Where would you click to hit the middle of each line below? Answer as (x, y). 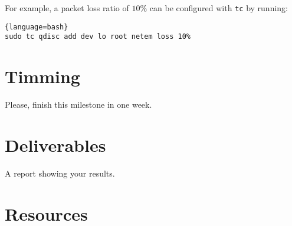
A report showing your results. (60, 173)
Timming (42, 76)
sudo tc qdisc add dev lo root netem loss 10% (98, 37)
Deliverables (55, 144)
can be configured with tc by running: (219, 8)
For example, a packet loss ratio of (67, 8)
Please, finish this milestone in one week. (78, 104)
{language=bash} (37, 27)
